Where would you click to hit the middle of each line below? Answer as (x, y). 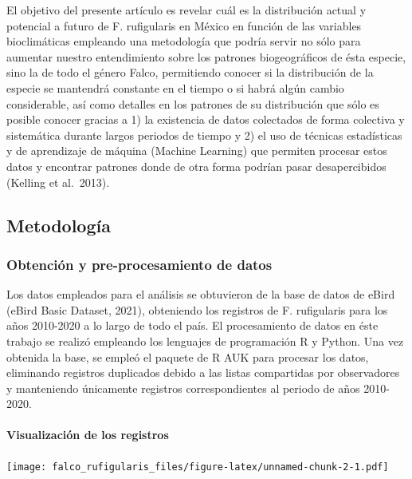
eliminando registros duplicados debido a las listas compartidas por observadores (203, 372)
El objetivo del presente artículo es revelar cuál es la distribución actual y (186, 10)
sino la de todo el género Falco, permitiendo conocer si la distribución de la (190, 72)
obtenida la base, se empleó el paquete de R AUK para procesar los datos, (188, 356)
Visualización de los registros (88, 435)
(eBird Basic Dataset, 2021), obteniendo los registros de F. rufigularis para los (197, 309)
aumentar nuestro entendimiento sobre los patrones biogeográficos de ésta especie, (206, 56)
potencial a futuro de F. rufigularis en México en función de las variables (184, 25)
